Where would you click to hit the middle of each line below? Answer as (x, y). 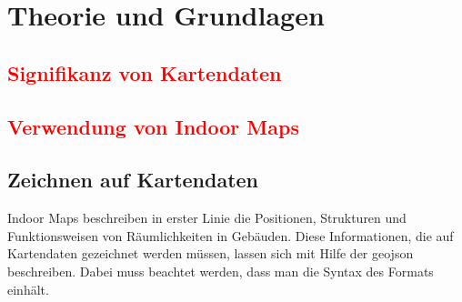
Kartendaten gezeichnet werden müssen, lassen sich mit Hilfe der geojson (211, 253)
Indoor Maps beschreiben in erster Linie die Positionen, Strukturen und (207, 218)
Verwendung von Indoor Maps (153, 126)
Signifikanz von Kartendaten (145, 72)
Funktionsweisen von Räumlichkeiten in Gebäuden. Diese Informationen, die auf (231, 235)
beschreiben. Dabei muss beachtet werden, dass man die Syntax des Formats (221, 271)
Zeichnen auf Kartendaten (133, 180)
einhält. (28, 289)
